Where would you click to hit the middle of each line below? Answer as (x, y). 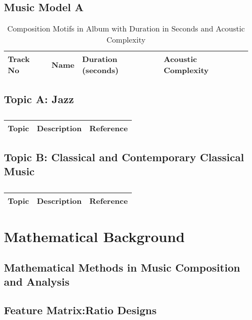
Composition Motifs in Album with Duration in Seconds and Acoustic (126, 29)
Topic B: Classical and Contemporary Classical (124, 157)
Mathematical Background (94, 236)
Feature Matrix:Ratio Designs (80, 310)
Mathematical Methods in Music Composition (122, 267)
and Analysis (37, 282)
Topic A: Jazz (39, 99)
